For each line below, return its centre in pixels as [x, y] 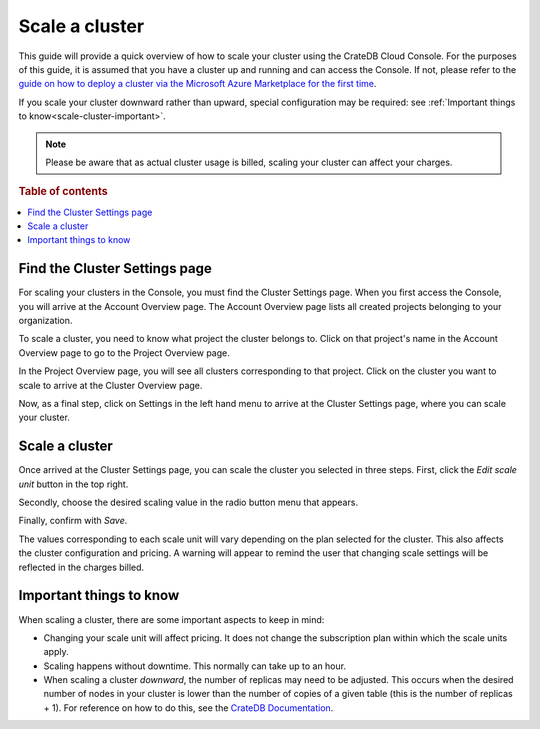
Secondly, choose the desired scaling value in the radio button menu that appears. [188, 502]
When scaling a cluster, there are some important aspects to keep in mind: [171, 619]
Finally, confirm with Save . [73, 521]
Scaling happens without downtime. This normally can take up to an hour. [195, 666]
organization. [45, 321]
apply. [56, 652]
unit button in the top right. [73, 484]
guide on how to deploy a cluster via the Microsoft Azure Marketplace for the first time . [197, 84]
